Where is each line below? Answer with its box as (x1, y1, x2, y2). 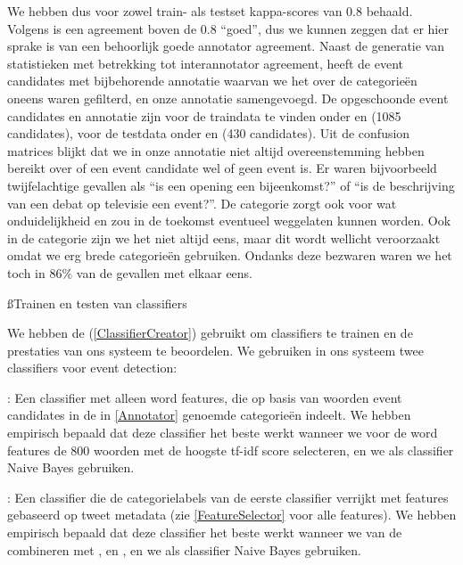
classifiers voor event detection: (7, 358, 178, 377)
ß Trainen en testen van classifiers (7, 293, 187, 312)
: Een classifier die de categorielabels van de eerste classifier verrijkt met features (7, 487, 449, 506)
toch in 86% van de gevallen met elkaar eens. (7, 263, 253, 282)
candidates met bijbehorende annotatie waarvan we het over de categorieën (7, 71, 418, 90)
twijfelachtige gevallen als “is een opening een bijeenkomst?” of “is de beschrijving (7, 176, 455, 194)
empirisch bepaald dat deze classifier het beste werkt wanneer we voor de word (7, 423, 438, 442)
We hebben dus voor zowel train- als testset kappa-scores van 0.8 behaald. (7, 2, 413, 20)
